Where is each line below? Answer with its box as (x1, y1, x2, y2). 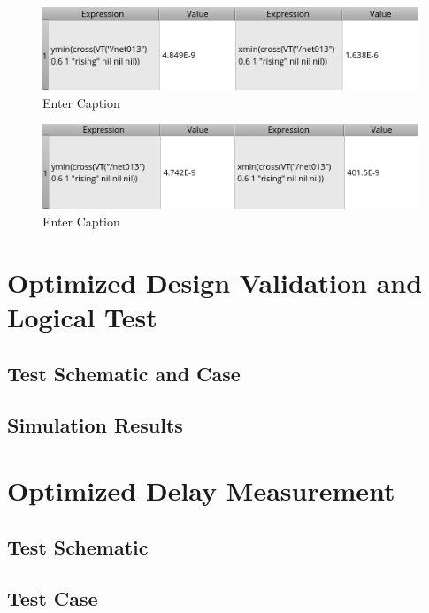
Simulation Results (7, 411, 183, 439)
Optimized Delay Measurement (7, 471, 395, 508)
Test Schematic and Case (7, 359, 241, 387)
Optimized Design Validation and (7, 264, 423, 300)
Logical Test (7, 299, 157, 335)
